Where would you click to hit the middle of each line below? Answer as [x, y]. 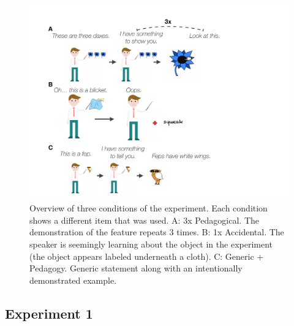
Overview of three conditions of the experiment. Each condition [149, 208]
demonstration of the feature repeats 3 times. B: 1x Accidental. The [157, 232]
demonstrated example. [73, 280]
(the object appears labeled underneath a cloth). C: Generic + [147, 256]
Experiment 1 [49, 313]
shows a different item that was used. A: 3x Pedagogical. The [144, 220]
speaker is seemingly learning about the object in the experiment [151, 244]
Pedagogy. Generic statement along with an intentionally [136, 268]
